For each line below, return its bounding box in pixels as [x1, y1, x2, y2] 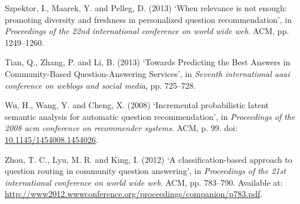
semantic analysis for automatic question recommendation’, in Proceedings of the [5, 110, 295, 122]
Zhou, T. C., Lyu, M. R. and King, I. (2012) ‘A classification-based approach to [5, 153, 292, 165]
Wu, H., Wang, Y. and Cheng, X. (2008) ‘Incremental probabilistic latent [5, 99, 269, 111]
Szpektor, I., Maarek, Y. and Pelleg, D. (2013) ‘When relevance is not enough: [5, 2, 287, 14]
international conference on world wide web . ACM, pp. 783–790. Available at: [5, 176, 283, 188]
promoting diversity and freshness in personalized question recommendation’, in [5, 13, 292, 25]
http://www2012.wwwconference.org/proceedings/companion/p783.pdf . [5, 188, 263, 200]
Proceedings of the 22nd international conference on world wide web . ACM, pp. [5, 25, 289, 37]
